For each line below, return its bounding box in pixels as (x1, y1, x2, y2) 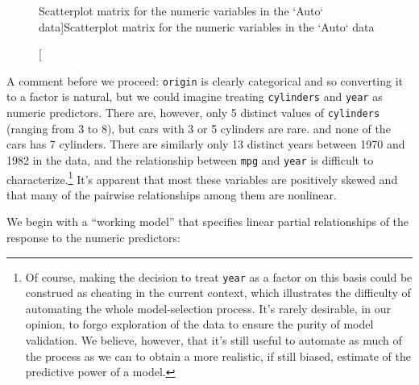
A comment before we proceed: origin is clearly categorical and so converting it (6, 72, 404, 89)
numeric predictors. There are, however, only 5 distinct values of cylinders (6, 104, 380, 121)
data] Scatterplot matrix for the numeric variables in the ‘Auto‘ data (39, 18, 375, 35)
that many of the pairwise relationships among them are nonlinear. (6, 186, 337, 203)
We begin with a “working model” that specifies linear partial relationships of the (6, 213, 409, 230)
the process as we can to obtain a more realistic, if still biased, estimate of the (25, 347, 411, 364)
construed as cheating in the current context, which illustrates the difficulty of (25, 284, 411, 301)
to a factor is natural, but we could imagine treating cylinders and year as (6, 88, 383, 105)
